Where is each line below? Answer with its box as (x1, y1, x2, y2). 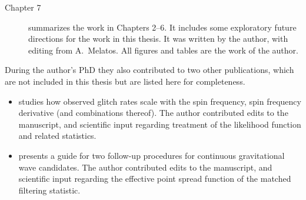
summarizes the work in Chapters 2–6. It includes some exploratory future (28, 21, 297, 33)
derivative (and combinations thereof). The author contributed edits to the (18, 106, 288, 119)
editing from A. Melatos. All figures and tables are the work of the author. (28, 44, 298, 56)
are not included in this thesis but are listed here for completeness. (5, 75, 245, 87)
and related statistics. (18, 129, 97, 142)
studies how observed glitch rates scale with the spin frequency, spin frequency (18, 95, 301, 107)
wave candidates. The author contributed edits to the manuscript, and (18, 161, 272, 173)
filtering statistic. (18, 184, 81, 196)
